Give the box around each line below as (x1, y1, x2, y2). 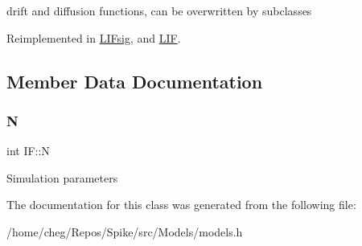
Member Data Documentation (6, 68, 263, 93)
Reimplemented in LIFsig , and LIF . (6, 29, 181, 46)
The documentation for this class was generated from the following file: (6, 196, 356, 213)
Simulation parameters (6, 169, 118, 186)
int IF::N (6, 142, 50, 159)
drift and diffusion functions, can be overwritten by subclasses (6, 2, 312, 18)
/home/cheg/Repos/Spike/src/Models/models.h (6, 223, 243, 240)
